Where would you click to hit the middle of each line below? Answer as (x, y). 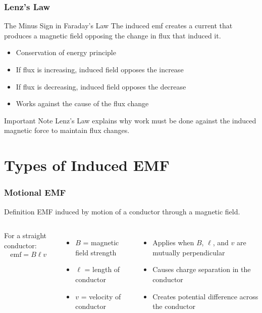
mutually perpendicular (189, 252)
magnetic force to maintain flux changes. (67, 130)
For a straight (25, 235)
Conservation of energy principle (66, 52)
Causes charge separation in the (202, 269)
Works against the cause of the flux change (82, 103)
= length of (102, 269)
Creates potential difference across (205, 296)
